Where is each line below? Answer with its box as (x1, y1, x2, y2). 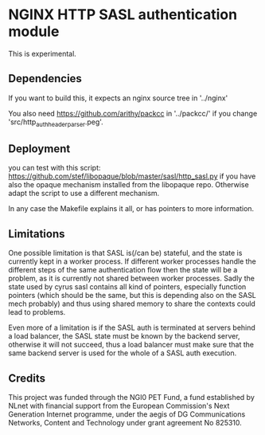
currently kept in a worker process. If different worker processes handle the (8, 257, 256, 266)
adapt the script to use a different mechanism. (8, 189, 160, 198)
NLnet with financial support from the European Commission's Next (8, 401, 230, 410)
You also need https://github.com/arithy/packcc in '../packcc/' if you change (8, 108, 258, 118)
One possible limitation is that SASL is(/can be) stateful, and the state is (8, 249, 243, 258)
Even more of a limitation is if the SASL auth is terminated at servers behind (8, 323, 256, 332)
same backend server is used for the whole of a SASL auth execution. (8, 348, 237, 358)
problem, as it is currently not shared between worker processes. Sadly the (8, 273, 255, 284)
